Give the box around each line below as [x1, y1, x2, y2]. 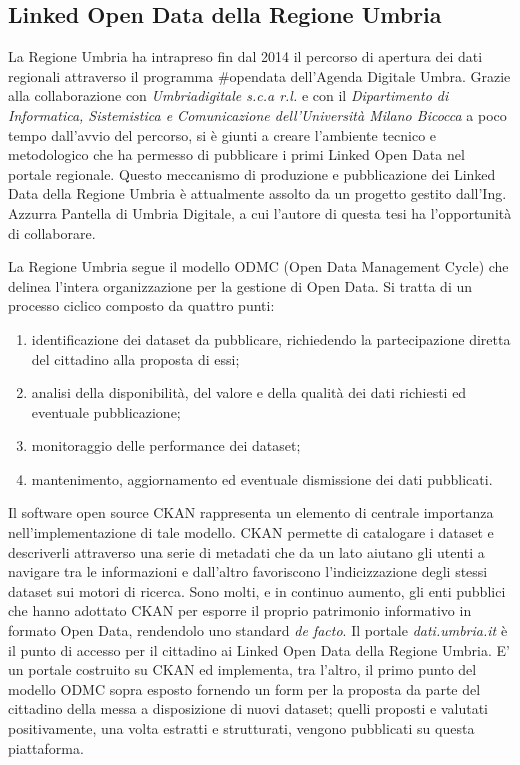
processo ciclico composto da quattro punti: [8, 295, 275, 316]
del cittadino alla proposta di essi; [31, 348, 240, 369]
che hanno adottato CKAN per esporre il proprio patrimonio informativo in [8, 600, 472, 621]
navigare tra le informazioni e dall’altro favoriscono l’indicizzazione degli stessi [8, 561, 488, 582]
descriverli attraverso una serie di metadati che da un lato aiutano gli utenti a [8, 541, 485, 562]
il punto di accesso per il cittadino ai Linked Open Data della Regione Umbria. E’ [8, 639, 510, 660]
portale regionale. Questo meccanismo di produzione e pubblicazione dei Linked [8, 163, 496, 184]
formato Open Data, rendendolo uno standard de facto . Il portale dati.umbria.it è [8, 620, 508, 641]
